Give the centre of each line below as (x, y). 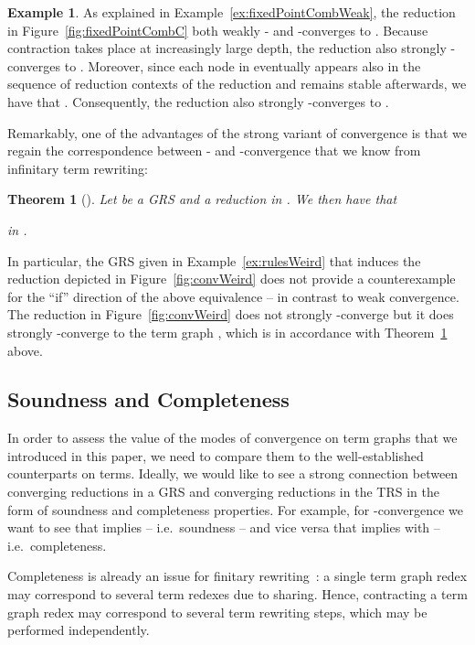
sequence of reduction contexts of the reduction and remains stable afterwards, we (237, 84)
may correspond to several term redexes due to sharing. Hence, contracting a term (237, 594)
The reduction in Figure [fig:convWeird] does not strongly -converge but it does (231, 314)
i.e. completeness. (57, 545)
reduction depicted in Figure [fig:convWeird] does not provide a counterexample (232, 279)
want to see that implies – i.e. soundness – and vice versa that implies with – (224, 527)
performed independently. (79, 630)
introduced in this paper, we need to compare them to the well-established (216, 455)
